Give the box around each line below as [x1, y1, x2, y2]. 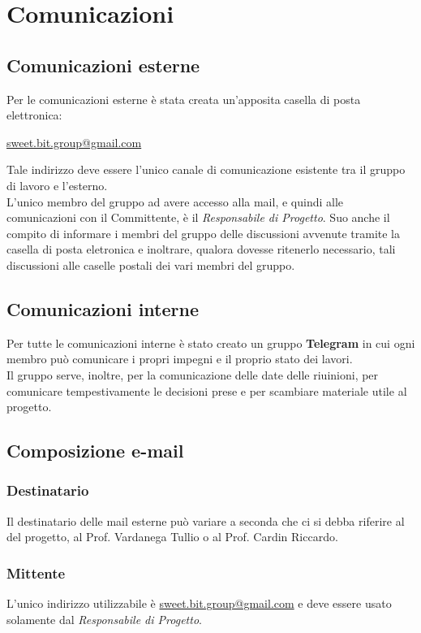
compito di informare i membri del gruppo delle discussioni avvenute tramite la [6, 224, 400, 241]
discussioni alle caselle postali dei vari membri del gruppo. [6, 256, 295, 273]
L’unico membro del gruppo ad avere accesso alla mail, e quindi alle [6, 193, 344, 210]
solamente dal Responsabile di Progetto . [6, 610, 202, 627]
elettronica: [6, 106, 62, 124]
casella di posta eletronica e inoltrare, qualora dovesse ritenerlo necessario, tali [6, 241, 396, 258]
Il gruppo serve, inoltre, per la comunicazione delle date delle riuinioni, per [6, 366, 379, 383]
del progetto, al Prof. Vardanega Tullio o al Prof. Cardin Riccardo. [6, 528, 338, 545]
